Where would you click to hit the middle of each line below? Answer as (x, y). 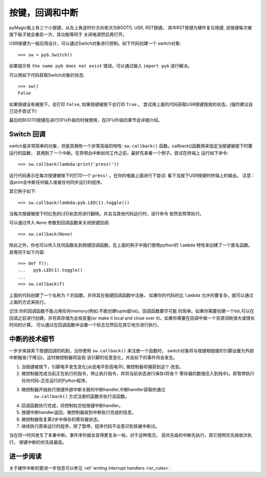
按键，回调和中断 (44, 13)
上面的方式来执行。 (29, 302)
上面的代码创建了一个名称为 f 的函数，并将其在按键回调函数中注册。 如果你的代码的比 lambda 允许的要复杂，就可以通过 (131, 295)
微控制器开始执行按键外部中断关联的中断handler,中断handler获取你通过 (93, 390)
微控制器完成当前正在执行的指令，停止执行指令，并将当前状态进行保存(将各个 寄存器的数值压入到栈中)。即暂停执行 (138, 374)
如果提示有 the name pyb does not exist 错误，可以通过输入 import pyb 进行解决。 (100, 66)
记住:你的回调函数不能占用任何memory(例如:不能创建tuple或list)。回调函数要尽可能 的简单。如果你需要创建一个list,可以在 (132, 311)
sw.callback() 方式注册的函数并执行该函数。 (82, 396)
